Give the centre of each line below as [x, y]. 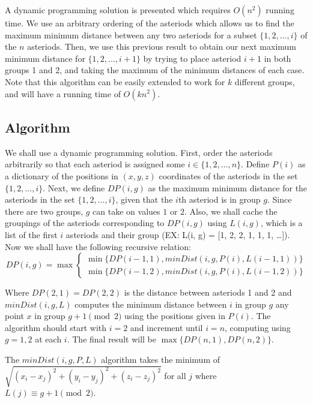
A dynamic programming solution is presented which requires [118, 10]
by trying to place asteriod [192, 58]
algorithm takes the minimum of [160, 360]
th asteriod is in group [219, 199]
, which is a [281, 223]
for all [175, 375]
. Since [279, 199]
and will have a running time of [63, 93]
